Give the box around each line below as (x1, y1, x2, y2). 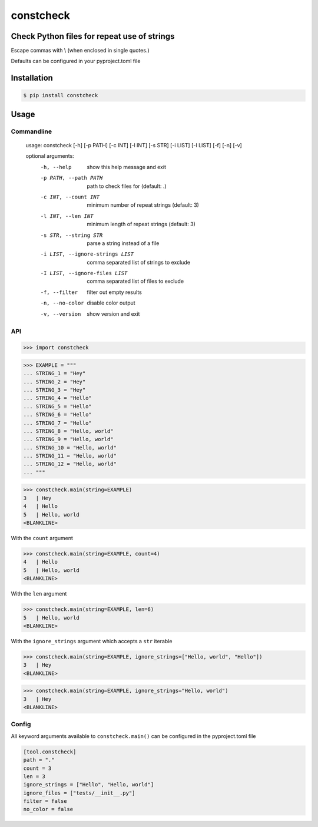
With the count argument (11, 534, 74, 541)
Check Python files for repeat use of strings (11, 31, 175, 41)
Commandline (11, 127, 52, 135)
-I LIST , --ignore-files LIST (40, 270, 128, 277)
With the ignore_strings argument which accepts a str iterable (11, 637, 173, 644)
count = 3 (23, 765, 52, 772)
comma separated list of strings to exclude (87, 259, 191, 266)
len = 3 (23, 773, 45, 780)
